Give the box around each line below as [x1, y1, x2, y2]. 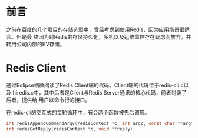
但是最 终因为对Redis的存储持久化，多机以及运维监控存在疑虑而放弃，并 [16, 33, 192, 40]
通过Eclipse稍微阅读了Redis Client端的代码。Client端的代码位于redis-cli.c [6, 82, 184, 89]
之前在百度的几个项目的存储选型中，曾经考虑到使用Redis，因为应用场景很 [6, 26, 185, 33]
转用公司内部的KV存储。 [6, 41, 65, 48]
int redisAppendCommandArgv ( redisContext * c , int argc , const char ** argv [6, 120, 194, 126]
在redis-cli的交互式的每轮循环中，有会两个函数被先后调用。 [6, 109, 150, 116]
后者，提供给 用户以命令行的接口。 [6, 96, 90, 103]
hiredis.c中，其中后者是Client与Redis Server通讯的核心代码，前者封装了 [12, 89, 187, 96]
